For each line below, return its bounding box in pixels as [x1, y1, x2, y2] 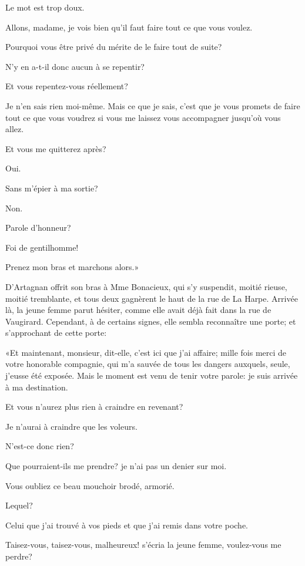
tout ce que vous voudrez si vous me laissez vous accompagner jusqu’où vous [5, 111, 281, 123]
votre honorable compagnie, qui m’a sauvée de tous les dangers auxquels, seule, [5, 358, 290, 370]
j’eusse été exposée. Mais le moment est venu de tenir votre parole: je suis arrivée [5, 369, 298, 382]
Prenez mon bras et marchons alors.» [5, 261, 139, 273]
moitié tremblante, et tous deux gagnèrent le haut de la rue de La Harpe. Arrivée [5, 292, 298, 304]
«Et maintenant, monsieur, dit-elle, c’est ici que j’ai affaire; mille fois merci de [5, 346, 287, 358]
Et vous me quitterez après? [5, 142, 106, 154]
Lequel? [5, 499, 33, 511]
